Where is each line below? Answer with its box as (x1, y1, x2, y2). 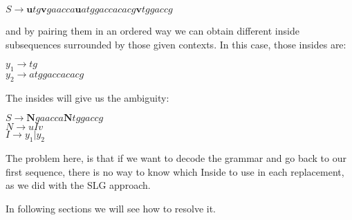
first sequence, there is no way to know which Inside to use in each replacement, (6, 164, 344, 178)
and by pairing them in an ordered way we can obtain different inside (6, 24, 299, 37)
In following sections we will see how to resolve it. (6, 201, 216, 215)
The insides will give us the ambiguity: (6, 90, 169, 104)
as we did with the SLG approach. (6, 178, 151, 192)
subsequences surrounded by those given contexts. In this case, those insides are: (6, 37, 346, 51)
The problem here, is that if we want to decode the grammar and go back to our (6, 151, 346, 165)
